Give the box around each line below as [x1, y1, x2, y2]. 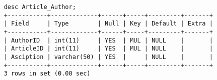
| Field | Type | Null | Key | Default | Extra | [4, 20, 213, 27]
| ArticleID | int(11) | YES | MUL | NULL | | [4, 45, 213, 52]
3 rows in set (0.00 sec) [4, 70, 91, 77]
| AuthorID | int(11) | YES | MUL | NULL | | [4, 36, 213, 44]
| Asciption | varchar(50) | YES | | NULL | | [4, 53, 213, 60]
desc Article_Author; [4, 3, 76, 10]
